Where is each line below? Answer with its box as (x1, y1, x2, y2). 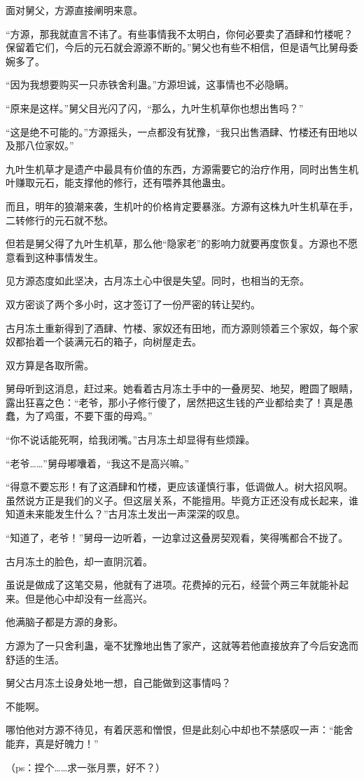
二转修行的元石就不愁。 (6, 212, 113, 227)
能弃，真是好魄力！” (6, 736, 99, 750)
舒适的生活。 (6, 652, 64, 666)
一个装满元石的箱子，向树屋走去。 (44, 334, 202, 349)
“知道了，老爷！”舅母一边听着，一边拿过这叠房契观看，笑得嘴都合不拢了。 (6, 530, 349, 545)
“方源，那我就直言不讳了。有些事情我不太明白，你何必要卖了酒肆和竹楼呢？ (6, 26, 353, 41)
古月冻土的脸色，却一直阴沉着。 (6, 553, 153, 568)
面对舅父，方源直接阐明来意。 (6, 3, 143, 17)
